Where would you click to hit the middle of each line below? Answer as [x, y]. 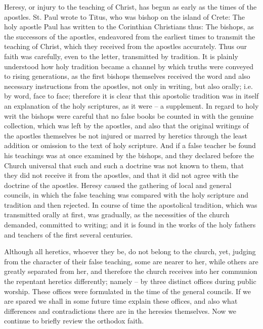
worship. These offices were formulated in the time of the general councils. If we [128, 291]
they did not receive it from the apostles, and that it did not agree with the [121, 175]
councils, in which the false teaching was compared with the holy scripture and [126, 195]
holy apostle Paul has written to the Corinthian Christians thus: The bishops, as [129, 27]
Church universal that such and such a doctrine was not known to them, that [124, 165]
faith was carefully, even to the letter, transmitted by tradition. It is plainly [121, 56]
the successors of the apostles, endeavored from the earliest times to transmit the [130, 36]
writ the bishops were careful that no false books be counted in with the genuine [129, 115]
